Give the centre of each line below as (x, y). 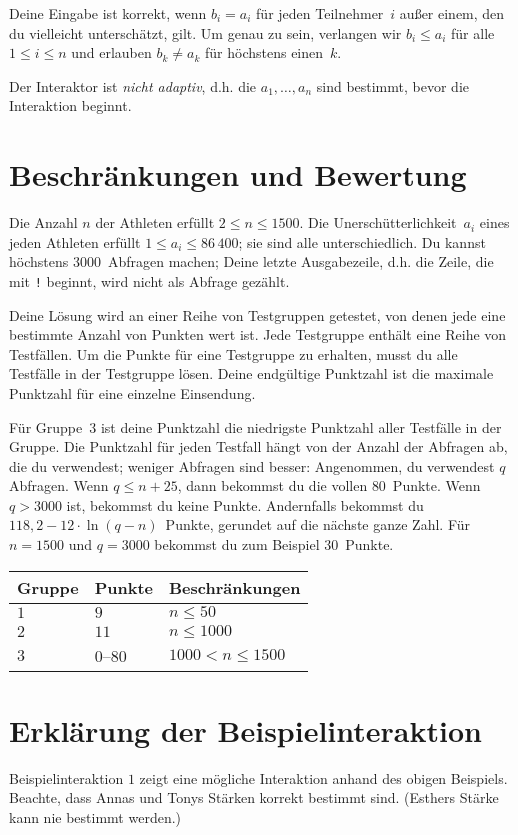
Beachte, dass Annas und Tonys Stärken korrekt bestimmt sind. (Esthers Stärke (254, 797)
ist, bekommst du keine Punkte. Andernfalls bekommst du (245, 504)
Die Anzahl (43, 222)
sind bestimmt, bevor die (392, 85)
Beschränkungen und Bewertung (238, 174)
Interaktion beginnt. (70, 105)
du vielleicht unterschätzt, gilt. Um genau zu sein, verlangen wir (205, 32)
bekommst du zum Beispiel (237, 544)
